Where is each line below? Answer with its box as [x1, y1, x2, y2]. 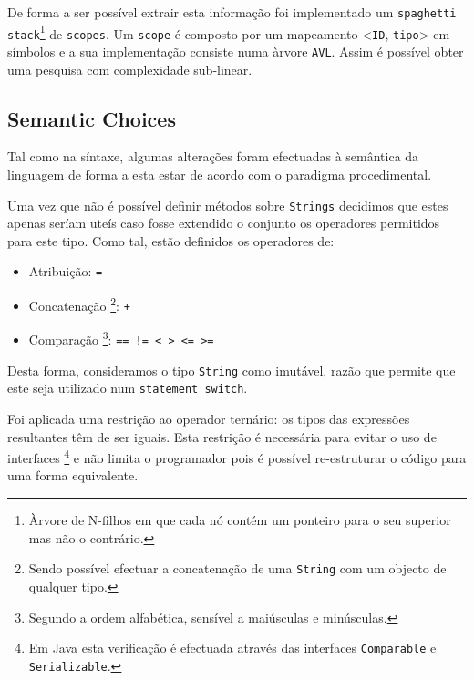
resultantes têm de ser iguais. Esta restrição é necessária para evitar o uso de [7, 427, 437, 446]
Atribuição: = [28, 262, 103, 281]
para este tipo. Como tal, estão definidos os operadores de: [7, 231, 335, 250]
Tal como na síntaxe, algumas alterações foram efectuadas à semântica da [7, 147, 419, 166]
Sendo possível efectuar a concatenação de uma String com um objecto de [28, 559, 447, 578]
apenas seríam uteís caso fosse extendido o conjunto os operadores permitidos [7, 213, 440, 232]
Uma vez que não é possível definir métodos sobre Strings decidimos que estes [7, 195, 448, 214]
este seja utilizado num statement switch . [7, 378, 248, 397]
